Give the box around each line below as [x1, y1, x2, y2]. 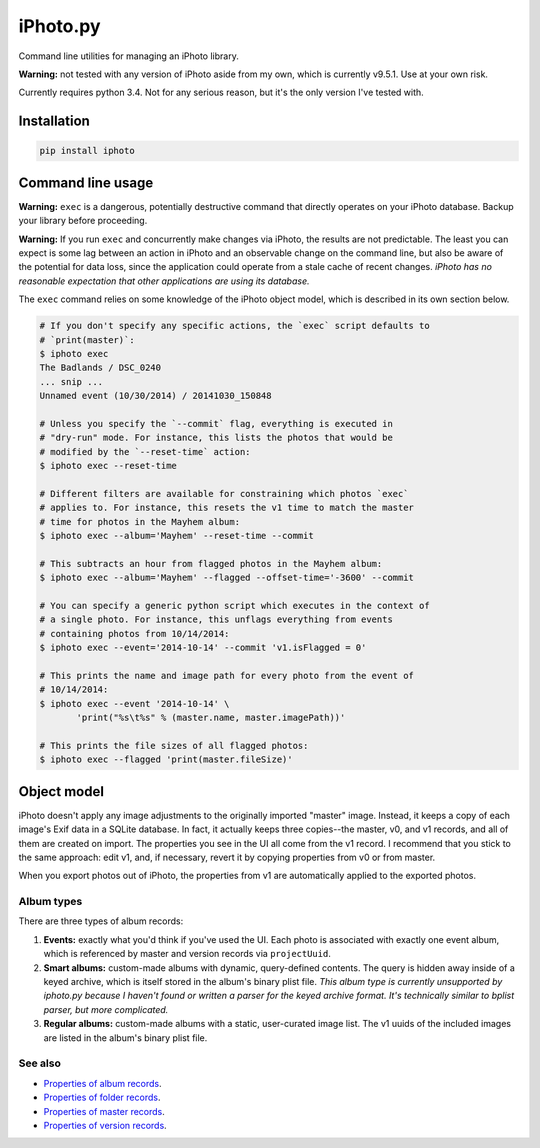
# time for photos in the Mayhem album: [39, 516, 240, 527]
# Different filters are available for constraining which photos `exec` [39, 488, 409, 499]
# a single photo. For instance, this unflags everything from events [39, 614, 394, 625]
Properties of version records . [43, 1119, 167, 1131]
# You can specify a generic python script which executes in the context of [39, 600, 430, 611]
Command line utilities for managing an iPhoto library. [18, 50, 239, 62]
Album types [18, 895, 83, 909]
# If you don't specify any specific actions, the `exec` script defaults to [39, 320, 430, 332]
